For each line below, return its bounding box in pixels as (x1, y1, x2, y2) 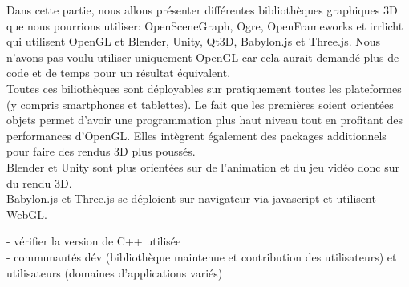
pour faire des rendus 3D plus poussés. (6, 143, 196, 160)
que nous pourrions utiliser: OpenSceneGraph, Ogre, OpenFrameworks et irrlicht (6, 17, 403, 34)
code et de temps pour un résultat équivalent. (6, 64, 231, 81)
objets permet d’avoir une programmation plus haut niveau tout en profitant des (6, 111, 403, 128)
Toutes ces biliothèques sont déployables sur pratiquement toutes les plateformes (6, 79, 402, 96)
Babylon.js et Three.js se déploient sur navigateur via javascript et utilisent (6, 190, 376, 207)
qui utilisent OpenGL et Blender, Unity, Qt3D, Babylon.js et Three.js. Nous (6, 33, 381, 50)
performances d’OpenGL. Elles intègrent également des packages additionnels (6, 127, 387, 143)
